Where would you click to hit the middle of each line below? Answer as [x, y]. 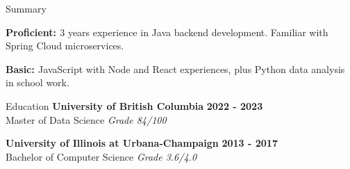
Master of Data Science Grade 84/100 [86, 119]
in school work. [37, 82]
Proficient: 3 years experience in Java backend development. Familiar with [167, 32]
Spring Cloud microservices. [65, 46]
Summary [26, 8]
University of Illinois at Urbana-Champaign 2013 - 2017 [142, 143]
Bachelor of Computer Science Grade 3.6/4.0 [101, 156]
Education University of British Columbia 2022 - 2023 [134, 105]
